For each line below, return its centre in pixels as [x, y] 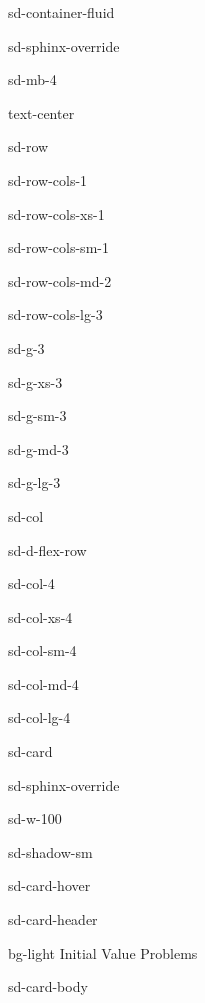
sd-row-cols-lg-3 [55, 314]
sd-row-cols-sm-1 [58, 247]
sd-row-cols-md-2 [60, 280]
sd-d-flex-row [47, 549]
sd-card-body [48, 986]
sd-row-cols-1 [48, 179]
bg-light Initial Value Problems [103, 952]
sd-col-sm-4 [42, 650]
